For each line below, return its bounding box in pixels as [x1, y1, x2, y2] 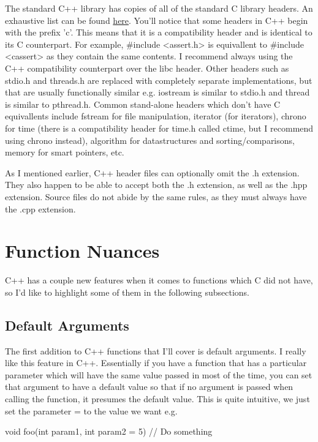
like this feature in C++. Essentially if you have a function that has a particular [5, 356, 307, 369]
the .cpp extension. [5, 202, 76, 215]
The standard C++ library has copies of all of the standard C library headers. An [5, 2, 313, 14]
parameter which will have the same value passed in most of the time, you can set [5, 368, 312, 381]
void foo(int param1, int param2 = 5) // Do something [5, 425, 213, 438]
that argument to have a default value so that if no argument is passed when [5, 380, 293, 393]
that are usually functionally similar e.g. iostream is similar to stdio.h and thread [5, 86, 310, 99]
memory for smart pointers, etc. [5, 146, 124, 159]
